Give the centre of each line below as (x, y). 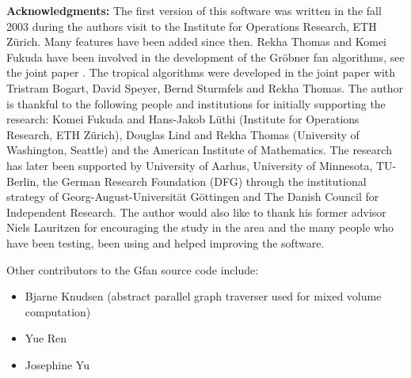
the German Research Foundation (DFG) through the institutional (204, 181)
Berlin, (23, 181)
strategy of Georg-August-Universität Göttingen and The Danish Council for (193, 197)
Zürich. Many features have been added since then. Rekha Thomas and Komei (196, 42)
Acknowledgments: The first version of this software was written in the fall (194, 10)
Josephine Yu (57, 364)
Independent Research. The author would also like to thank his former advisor (196, 212)
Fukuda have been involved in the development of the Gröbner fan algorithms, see (205, 57)
